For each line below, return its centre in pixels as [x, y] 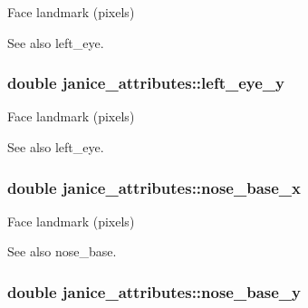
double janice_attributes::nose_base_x [154, 187]
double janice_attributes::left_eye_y [146, 83]
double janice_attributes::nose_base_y [154, 291]
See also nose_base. [62, 251]
